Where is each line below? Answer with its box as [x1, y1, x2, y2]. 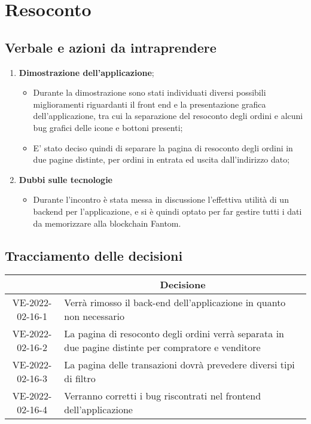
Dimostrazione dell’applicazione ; [19, 66, 154, 78]
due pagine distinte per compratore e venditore [64, 340, 261, 355]
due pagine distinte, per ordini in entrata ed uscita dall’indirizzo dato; [33, 153, 290, 166]
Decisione [160, 277, 206, 292]
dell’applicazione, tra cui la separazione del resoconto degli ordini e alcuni [33, 109, 303, 122]
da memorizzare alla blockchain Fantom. [33, 216, 181, 229]
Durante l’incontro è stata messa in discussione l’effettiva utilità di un [33, 193, 289, 206]
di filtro [64, 371, 96, 386]
